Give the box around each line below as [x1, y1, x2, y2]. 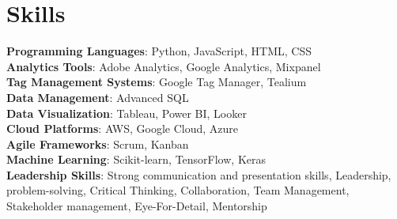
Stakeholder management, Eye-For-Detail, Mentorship [6, 198, 267, 214]
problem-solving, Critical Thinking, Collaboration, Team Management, [6, 182, 350, 198]
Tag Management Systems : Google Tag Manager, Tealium [6, 74, 307, 90]
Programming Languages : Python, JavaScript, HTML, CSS [6, 43, 312, 59]
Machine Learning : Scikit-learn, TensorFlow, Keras [6, 151, 266, 168]
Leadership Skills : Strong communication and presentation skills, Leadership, [6, 166, 391, 183]
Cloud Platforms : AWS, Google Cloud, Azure [6, 120, 239, 137]
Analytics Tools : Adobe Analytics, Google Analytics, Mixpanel [6, 58, 321, 74]
